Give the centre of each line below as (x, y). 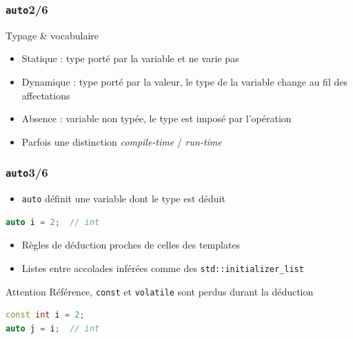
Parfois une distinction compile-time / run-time (122, 141)
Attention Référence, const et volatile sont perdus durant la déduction (160, 291)
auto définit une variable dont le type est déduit (123, 198)
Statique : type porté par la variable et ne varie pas (130, 58)
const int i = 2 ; (45, 315)
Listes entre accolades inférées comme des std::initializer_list (163, 268)
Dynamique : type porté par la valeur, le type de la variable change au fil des (184, 81)
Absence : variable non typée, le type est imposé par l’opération (157, 118)
